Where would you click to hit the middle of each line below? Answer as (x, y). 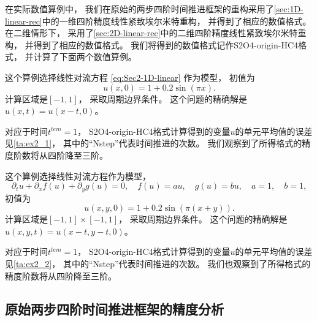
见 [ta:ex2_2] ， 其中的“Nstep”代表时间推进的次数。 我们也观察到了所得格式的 (158, 263)
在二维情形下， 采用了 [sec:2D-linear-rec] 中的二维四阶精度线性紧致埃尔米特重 (156, 33)
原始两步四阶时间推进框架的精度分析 (114, 308)
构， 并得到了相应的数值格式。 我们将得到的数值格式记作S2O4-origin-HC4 (151, 44)
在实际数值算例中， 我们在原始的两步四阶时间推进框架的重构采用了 (139, 9)
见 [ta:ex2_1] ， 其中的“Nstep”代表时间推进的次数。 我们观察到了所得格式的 (154, 143)
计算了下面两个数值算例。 (85, 57)
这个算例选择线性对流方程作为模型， (78, 176)
